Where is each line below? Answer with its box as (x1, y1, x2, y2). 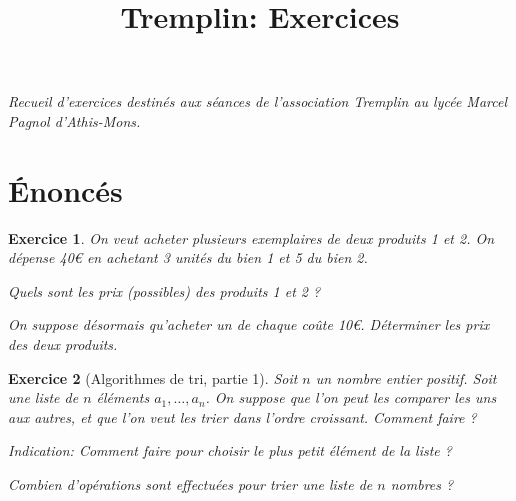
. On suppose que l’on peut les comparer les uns (205, 387, 497, 408)
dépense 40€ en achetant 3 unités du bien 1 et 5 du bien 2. (8, 247, 368, 268)
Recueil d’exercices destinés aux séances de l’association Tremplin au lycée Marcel (8, 91, 508, 112)
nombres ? (390, 474, 454, 495)
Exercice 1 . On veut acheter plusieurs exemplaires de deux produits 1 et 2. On (8, 227, 495, 248)
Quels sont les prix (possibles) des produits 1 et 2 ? (8, 280, 321, 301)
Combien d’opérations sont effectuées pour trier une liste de (8, 474, 373, 495)
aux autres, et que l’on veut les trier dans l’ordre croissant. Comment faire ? (8, 406, 477, 427)
